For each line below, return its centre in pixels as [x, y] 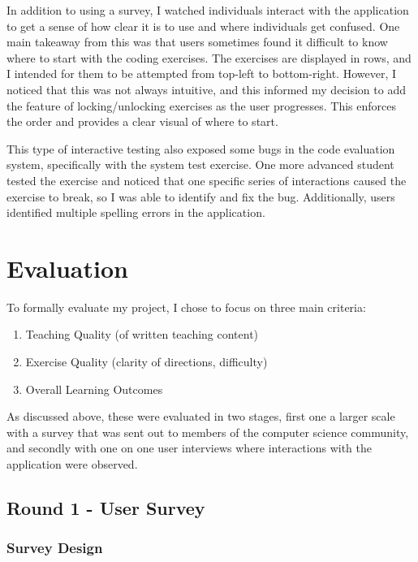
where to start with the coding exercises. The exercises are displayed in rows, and [209, 57]
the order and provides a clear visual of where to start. [142, 121]
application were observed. [72, 464]
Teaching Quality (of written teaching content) [142, 334]
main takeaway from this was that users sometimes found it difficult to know [197, 42]
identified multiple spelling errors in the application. [136, 212]
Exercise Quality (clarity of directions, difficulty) [147, 362]
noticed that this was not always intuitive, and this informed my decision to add [206, 89]
